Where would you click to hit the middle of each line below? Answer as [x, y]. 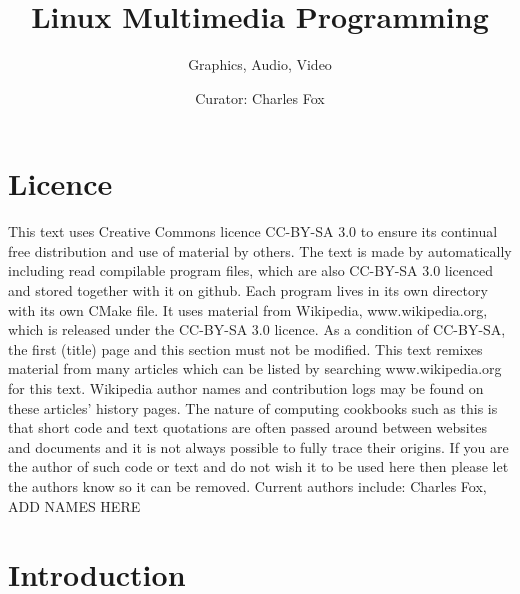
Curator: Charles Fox [260, 97]
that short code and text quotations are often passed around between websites [247, 427]
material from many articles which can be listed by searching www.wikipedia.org [255, 368]
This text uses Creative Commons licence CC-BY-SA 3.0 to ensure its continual [253, 231]
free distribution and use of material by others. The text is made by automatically [260, 250]
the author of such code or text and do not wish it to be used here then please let [258, 466]
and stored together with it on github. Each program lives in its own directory [248, 290]
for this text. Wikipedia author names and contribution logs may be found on [246, 388]
